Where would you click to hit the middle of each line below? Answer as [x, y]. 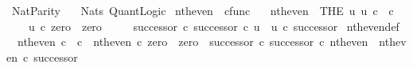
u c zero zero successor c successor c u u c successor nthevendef [214, 26]
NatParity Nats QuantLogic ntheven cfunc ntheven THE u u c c [203, 10]
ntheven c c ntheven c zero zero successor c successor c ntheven [193, 42]
